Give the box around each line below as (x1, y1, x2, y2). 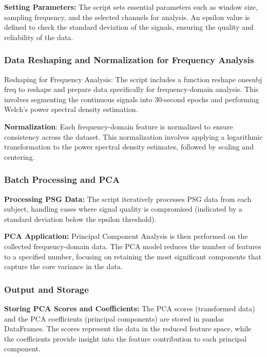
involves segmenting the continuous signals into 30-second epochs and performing (4, 93, 259, 104)
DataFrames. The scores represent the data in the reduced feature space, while (4, 323, 252, 334)
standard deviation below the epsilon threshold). (4, 213, 157, 224)
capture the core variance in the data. (4, 261, 123, 272)
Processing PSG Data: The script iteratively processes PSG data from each (4, 193, 252, 204)
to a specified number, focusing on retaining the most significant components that (4, 251, 261, 261)
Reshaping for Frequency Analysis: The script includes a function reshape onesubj (4, 73, 262, 84)
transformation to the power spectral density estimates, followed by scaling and (4, 141, 254, 152)
